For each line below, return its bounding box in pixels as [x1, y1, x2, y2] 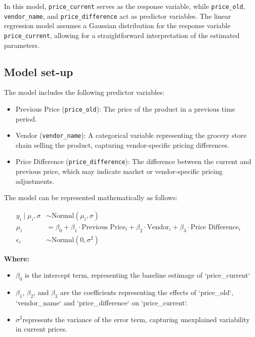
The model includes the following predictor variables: [4, 87, 165, 97]
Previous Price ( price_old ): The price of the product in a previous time [15, 103, 235, 114]
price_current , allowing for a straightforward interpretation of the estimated [4, 30, 240, 40]
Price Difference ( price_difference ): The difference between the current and [15, 156, 252, 167]
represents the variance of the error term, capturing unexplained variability [22, 314, 250, 324]
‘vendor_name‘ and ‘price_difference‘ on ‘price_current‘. [15, 297, 188, 307]
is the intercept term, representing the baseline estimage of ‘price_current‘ [25, 270, 251, 280]
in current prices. [15, 324, 67, 334]
